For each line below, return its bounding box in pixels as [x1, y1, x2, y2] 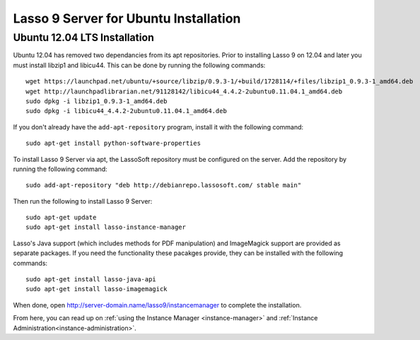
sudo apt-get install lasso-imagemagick [25, 285, 168, 293]
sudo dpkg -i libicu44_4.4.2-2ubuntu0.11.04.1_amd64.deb [25, 107, 228, 115]
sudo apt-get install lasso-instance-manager [25, 223, 187, 231]
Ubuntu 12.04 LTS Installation [13, 31, 155, 44]
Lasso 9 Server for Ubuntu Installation [13, 11, 241, 26]
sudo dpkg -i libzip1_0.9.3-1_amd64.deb [25, 97, 168, 105]
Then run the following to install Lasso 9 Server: [13, 197, 153, 205]
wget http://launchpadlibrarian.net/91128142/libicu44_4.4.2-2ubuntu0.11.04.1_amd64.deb [25, 87, 343, 95]
